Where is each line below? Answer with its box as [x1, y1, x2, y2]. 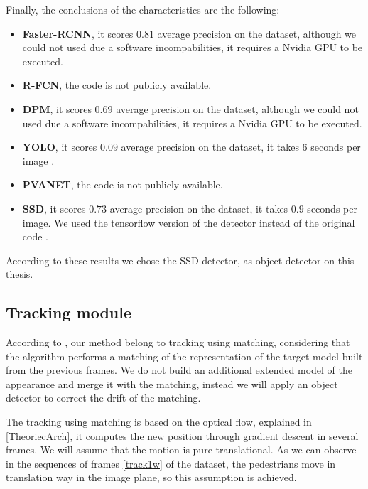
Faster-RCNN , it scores [22, 26, 134, 41]
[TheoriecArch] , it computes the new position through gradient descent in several [6, 428, 359, 443]
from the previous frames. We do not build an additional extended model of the [6, 362, 352, 377]
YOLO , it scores [22, 139, 97, 154]
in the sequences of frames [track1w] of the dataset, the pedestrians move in [6, 456, 336, 471]
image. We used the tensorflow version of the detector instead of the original [22, 215, 355, 230]
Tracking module [6, 301, 131, 323]
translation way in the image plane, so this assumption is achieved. [6, 470, 297, 485]
